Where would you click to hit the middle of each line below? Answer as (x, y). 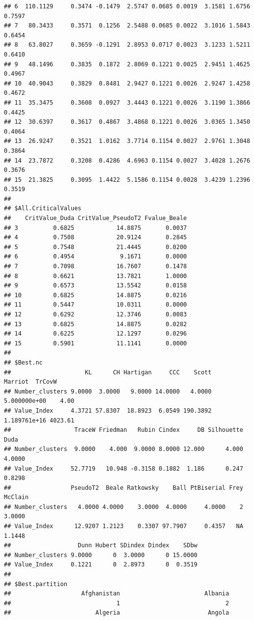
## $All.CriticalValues (43, 209)
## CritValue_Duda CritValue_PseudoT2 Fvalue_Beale (96, 218)
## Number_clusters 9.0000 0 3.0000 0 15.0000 (101, 555)
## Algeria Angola (117, 613)
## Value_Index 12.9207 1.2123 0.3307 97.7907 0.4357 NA (124, 526)
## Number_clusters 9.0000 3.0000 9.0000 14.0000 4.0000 (108, 391)
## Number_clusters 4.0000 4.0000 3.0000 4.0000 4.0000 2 (124, 507)
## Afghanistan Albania (117, 594)
